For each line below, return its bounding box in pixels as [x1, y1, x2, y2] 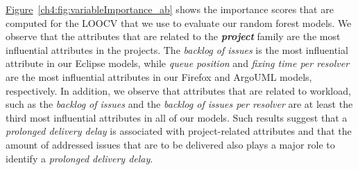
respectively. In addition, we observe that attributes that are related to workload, [6, 83, 351, 97]
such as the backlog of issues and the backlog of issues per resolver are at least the [6, 97, 353, 111]
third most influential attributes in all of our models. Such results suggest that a [6, 110, 348, 124]
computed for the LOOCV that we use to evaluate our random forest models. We [6, 15, 352, 30]
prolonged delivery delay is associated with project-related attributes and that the [6, 124, 352, 138]
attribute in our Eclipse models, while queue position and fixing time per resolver [6, 56, 350, 70]
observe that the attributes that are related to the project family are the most [6, 29, 341, 44]
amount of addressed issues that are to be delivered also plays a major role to [6, 137, 335, 151]
